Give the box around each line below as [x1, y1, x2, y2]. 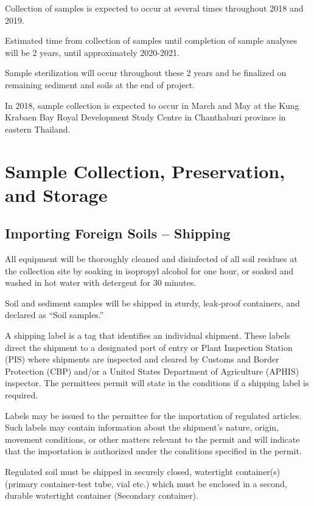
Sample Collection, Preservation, [5, 158, 285, 183]
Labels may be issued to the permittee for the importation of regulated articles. [5, 409, 302, 421]
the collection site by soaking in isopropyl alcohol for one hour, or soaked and [5, 264, 294, 277]
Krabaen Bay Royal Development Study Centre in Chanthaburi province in [5, 111, 286, 123]
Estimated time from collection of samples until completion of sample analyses [5, 34, 298, 47]
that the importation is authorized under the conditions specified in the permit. [5, 445, 302, 457]
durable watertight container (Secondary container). [5, 489, 198, 502]
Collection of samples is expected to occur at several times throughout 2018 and [5, 2, 304, 14]
